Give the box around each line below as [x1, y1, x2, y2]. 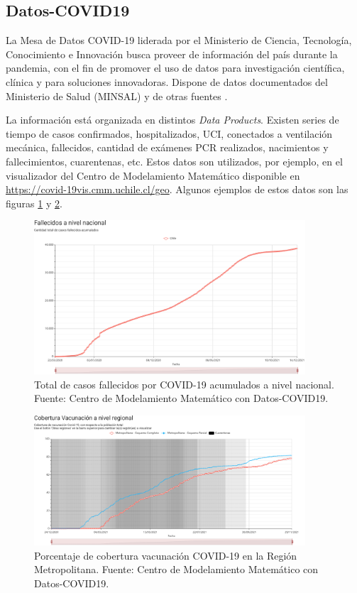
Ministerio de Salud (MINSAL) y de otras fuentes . [6, 88, 228, 103]
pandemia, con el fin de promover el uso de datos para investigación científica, [6, 60, 345, 75]
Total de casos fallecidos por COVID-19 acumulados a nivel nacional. [34, 376, 334, 391]
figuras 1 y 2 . [6, 195, 62, 210]
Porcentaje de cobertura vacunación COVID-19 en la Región [34, 548, 297, 562]
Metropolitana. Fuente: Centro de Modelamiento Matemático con [34, 562, 319, 577]
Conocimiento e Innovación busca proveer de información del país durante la [6, 46, 338, 61]
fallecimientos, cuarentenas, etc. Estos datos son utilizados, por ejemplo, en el [6, 153, 343, 168]
